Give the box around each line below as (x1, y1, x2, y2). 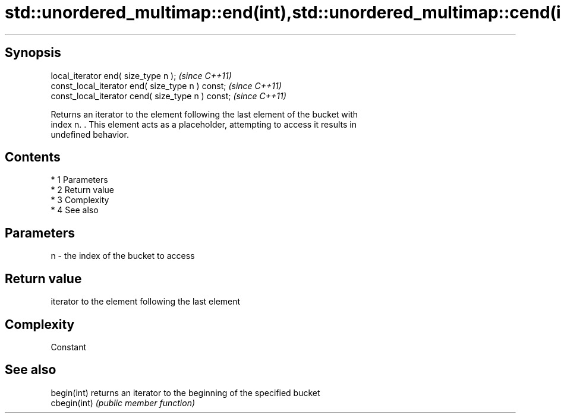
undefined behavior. (51, 129, 129, 140)
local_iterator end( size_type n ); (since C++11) (51, 70, 232, 81)
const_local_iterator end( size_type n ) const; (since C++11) (51, 80, 282, 91)
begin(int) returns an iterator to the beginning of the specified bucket (51, 387, 320, 398)
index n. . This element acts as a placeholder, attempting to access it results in (51, 119, 357, 129)
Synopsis (5, 45, 61, 61)
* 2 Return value (51, 185, 114, 195)
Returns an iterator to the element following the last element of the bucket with (51, 109, 358, 119)
